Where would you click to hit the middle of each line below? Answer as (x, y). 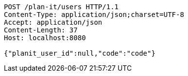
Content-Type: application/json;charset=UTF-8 (94, 15)
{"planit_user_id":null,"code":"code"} (80, 53)
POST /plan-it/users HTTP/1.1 (61, 7)
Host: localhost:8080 (45, 38)
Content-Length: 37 (41, 30)
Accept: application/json (53, 22)
